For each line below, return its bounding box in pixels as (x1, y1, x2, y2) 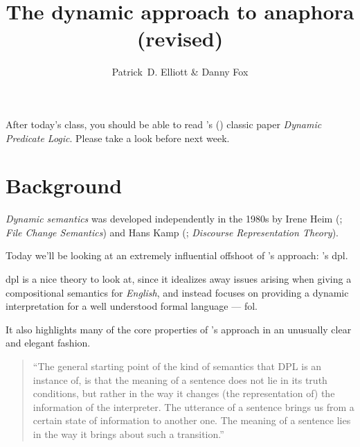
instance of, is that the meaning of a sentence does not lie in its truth (33, 372, 327, 387)
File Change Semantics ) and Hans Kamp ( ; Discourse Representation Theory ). (6, 225, 339, 239)
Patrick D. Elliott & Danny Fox (111, 64, 249, 79)
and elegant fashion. (6, 335, 91, 350)
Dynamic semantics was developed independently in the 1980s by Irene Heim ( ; (6, 211, 343, 226)
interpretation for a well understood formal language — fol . (6, 299, 258, 313)
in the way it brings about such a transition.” (33, 426, 224, 441)
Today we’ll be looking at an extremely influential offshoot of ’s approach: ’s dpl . (6, 248, 348, 263)
